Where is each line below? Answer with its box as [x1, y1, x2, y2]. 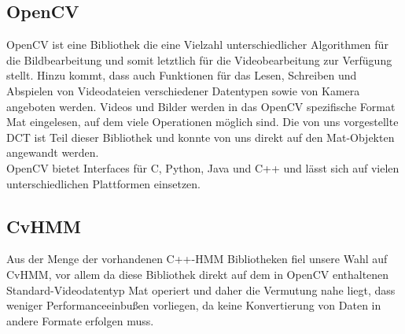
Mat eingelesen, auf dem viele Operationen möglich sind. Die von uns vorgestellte [6, 113, 399, 130]
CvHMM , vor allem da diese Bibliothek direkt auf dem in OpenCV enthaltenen [6, 265, 389, 282]
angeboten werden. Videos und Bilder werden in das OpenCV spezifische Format [6, 98, 396, 114]
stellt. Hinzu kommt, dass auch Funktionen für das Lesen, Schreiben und [6, 67, 357, 83]
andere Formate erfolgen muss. [6, 312, 154, 328]
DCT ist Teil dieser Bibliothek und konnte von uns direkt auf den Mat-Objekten [6, 128, 395, 145]
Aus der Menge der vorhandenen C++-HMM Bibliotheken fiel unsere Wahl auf [6, 250, 388, 267]
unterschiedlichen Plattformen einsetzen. [6, 175, 201, 191]
